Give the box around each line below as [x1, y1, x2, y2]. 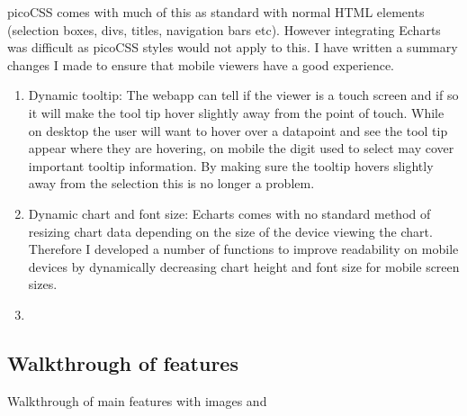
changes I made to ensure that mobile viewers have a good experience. [7, 55, 395, 74]
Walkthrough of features [7, 348, 238, 376]
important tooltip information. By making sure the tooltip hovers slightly [28, 156, 434, 175]
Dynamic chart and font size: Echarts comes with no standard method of [28, 203, 431, 222]
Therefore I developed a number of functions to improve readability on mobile [28, 240, 459, 258]
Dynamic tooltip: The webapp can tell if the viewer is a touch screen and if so [28, 86, 459, 104]
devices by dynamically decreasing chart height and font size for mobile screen [28, 257, 460, 276]
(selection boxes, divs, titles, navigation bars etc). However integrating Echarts [7, 20, 441, 39]
